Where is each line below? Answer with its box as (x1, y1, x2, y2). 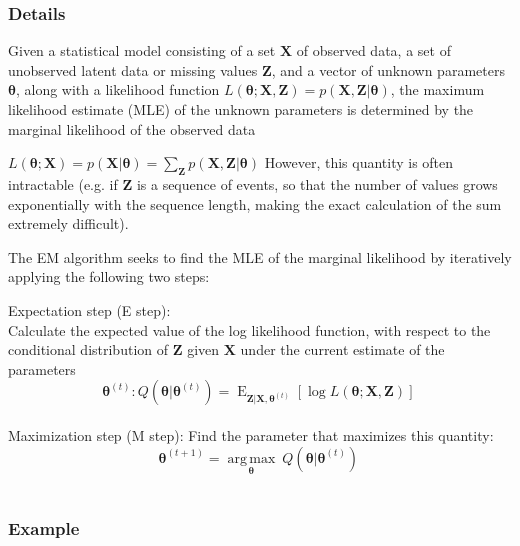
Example (8, 516, 80, 541)
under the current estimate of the (240, 339, 445, 360)
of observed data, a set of (296, 40, 451, 61)
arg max (227, 451, 276, 466)
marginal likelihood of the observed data (8, 118, 256, 139)
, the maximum (390, 79, 485, 100)
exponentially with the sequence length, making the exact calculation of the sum (8, 193, 502, 214)
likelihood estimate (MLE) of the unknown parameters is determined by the (8, 99, 474, 119)
